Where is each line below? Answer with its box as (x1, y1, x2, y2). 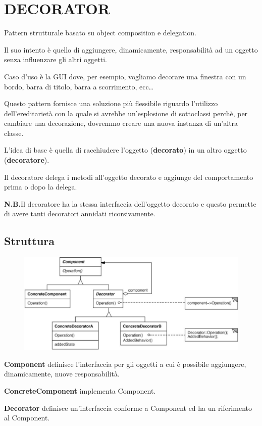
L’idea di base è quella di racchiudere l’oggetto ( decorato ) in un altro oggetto (4, 145, 247, 155)
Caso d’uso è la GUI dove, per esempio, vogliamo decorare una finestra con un (4, 71, 246, 81)
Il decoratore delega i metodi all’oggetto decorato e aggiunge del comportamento (4, 171, 253, 182)
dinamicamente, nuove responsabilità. (4, 368, 120, 379)
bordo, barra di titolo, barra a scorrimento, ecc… (4, 81, 153, 91)
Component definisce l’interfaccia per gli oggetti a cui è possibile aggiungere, (4, 358, 246, 369)
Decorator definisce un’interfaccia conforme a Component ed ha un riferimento (4, 402, 252, 413)
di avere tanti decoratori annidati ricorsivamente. (4, 208, 155, 219)
